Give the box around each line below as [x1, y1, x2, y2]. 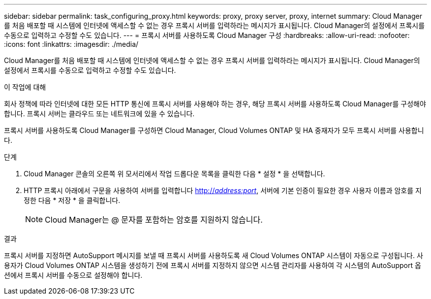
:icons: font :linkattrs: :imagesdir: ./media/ [4, 40, 139, 48]
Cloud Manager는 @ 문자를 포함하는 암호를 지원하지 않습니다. [45, 215, 263, 225]
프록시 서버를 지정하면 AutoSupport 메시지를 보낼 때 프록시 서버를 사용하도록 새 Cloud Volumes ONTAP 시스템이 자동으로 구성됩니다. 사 [4, 251, 423, 260]
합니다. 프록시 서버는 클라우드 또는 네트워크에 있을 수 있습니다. [4, 109, 195, 118]
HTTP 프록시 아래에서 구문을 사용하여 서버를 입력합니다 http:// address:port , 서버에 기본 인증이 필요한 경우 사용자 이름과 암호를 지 [24, 186, 422, 195]
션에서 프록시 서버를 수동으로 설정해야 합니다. [4, 271, 143, 279]
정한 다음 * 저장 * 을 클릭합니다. [24, 196, 121, 204]
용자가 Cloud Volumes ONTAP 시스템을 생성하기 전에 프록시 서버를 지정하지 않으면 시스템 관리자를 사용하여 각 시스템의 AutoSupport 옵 [4, 261, 421, 269]
